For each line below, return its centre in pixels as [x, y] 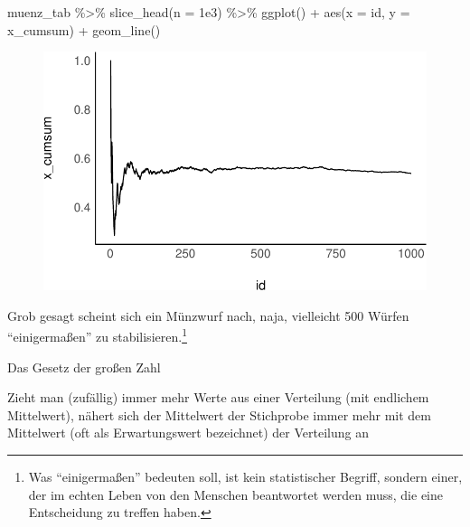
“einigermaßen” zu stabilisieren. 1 [97, 335]
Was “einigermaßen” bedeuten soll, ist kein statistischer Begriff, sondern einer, [245, 476]
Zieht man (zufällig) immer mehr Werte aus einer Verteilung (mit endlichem [218, 397]
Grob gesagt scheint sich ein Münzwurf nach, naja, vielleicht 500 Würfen [208, 315]
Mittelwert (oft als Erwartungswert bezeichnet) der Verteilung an [188, 433]
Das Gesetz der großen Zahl [84, 367]
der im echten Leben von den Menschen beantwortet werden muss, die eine [236, 494]
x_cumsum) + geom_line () [84, 29]
